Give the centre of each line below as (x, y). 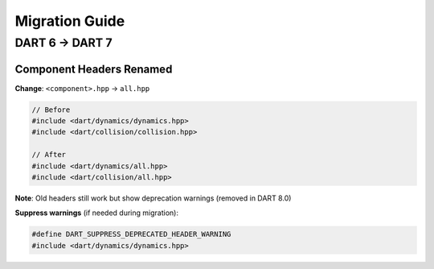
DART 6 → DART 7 (63, 43)
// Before (51, 110)
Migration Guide (70, 21)
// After (49, 155)
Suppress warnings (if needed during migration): (96, 213)
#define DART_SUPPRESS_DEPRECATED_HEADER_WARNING (131, 234)
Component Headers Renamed (94, 69)
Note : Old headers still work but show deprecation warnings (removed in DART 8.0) (153, 198)
